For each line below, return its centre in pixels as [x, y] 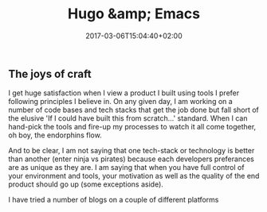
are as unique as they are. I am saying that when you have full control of [126, 168]
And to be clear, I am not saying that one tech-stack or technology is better [132, 151]
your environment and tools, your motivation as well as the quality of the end [134, 176]
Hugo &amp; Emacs [134, 14]
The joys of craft [50, 73]
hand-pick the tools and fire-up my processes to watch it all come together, [132, 127]
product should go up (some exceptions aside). [86, 184]
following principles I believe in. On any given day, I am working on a [120, 102]
